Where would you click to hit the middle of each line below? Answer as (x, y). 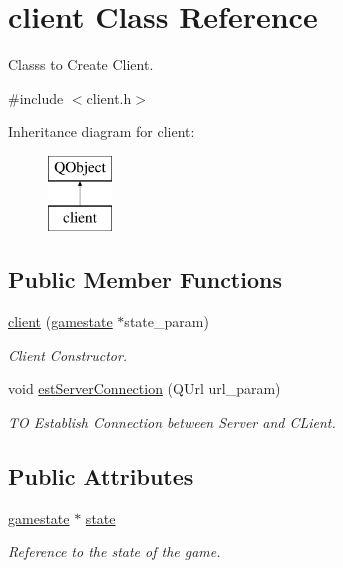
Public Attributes (101, 476)
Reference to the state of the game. (114, 551)
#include (36, 97)
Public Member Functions (145, 279)
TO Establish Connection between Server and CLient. (172, 422)
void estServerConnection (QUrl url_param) (144, 388)
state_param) (166, 321)
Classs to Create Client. (81, 64)
